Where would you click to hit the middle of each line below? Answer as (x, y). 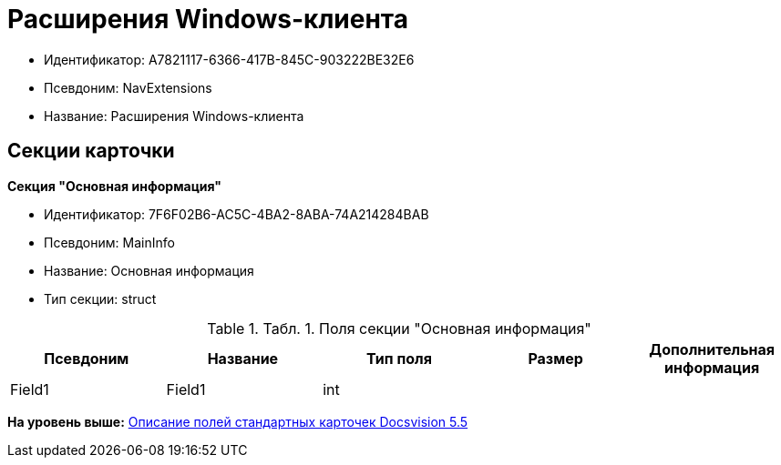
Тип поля (399, 358)
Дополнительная (712, 349)
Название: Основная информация (149, 270)
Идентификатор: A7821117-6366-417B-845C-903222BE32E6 (229, 59)
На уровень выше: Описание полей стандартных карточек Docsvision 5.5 (238, 421)
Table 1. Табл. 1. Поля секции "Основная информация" (399, 328)
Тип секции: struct (100, 298)
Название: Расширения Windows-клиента (174, 116)
